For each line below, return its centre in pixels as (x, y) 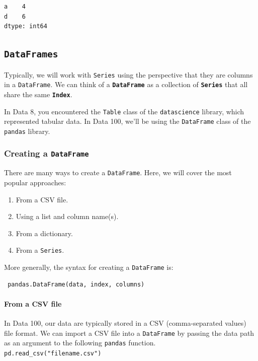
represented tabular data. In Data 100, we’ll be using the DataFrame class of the (127, 121)
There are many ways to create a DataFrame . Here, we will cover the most (118, 172)
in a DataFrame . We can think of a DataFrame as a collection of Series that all (126, 84)
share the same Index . (38, 94)
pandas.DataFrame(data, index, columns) (76, 284)
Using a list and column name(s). (67, 216)
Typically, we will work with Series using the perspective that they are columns (128, 74)
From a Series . (40, 250)
